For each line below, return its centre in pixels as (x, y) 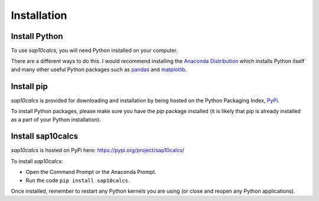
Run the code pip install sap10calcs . (78, 180)
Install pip (30, 86)
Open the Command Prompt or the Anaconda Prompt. (91, 172)
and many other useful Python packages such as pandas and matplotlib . (99, 69)
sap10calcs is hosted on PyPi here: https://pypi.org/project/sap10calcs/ (97, 150)
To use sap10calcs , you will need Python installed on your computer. (95, 51)
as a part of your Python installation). (56, 119)
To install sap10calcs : (37, 161)
